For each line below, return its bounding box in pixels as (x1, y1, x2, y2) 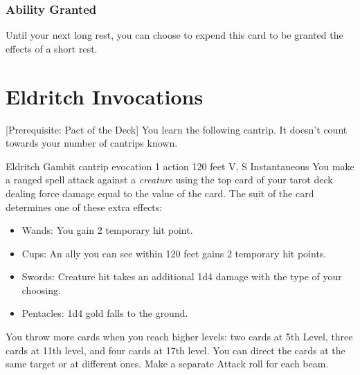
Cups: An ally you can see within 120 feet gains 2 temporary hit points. (21, 246, 327, 260)
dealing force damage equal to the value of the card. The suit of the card (6, 185, 314, 200)
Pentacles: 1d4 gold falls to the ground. (21, 306, 188, 320)
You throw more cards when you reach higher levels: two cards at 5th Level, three (6, 329, 353, 344)
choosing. (21, 282, 61, 297)
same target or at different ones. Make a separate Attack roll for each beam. (6, 356, 329, 371)
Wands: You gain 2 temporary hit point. (21, 223, 193, 237)
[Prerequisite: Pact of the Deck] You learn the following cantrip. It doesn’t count (6, 122, 348, 136)
